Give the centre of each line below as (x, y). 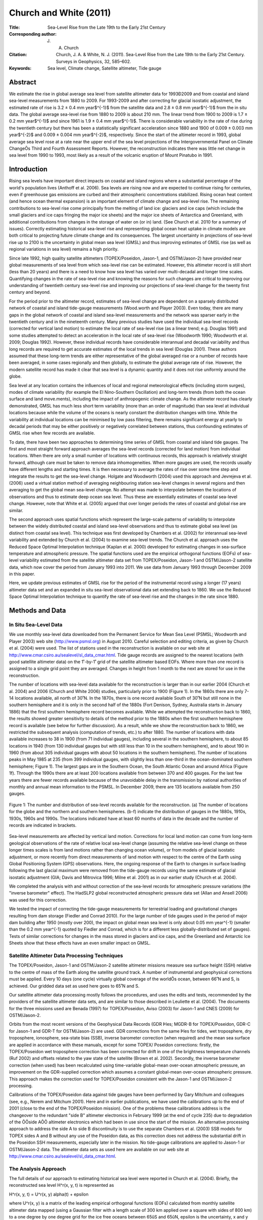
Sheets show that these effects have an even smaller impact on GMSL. (80, 943)
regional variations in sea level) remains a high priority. (64, 249)
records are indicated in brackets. (43, 825)
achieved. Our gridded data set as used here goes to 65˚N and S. (74, 986)
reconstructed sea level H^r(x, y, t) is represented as (62, 1185)
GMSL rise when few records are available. (52, 433)
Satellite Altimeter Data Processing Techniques (66, 956)
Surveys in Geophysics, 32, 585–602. (94, 61)
